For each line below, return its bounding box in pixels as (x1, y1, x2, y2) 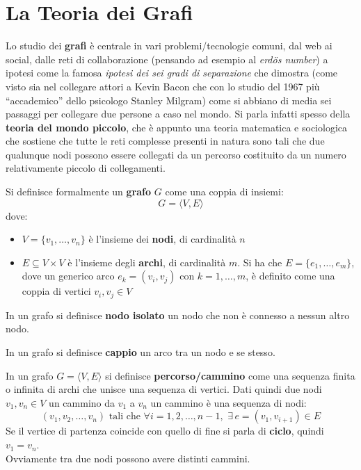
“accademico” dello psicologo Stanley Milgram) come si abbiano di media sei (6, 92, 332, 107)
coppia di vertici (22, 284, 91, 298)
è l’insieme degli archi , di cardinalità (67, 254, 226, 269)
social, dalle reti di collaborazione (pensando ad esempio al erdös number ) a (6, 51, 328, 66)
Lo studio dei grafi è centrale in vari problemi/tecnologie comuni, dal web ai (6, 38, 332, 53)
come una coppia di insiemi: (165, 184, 284, 199)
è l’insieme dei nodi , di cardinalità (88, 232, 236, 246)
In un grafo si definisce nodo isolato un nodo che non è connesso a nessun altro (6, 307, 350, 322)
